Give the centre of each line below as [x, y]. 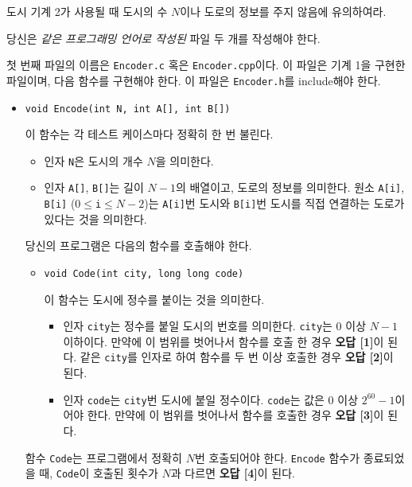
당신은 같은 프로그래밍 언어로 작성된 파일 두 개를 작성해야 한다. [163, 38]
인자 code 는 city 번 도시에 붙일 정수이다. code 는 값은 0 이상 [211, 399]
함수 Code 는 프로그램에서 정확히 [103, 457]
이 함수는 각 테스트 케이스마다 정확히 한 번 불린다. [149, 134]
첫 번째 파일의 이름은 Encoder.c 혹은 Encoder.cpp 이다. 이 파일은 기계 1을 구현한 [206, 65]
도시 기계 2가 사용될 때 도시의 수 [87, 11]
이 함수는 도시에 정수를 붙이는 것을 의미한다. [154, 299]
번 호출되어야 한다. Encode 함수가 [277, 457]
